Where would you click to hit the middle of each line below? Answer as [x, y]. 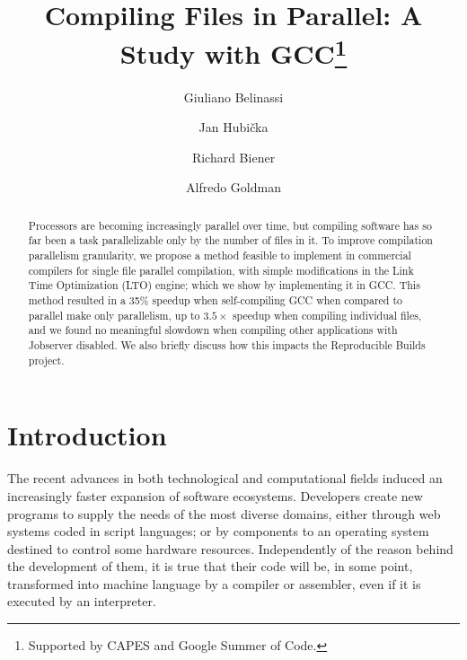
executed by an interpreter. [82, 601]
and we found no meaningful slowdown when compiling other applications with [213, 330]
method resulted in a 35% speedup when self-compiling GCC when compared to [215, 300]
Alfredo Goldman [233, 187]
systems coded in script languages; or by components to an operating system [218, 531]
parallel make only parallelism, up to [114, 315]
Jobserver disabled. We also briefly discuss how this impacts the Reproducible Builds [227, 345]
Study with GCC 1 [233, 52]
